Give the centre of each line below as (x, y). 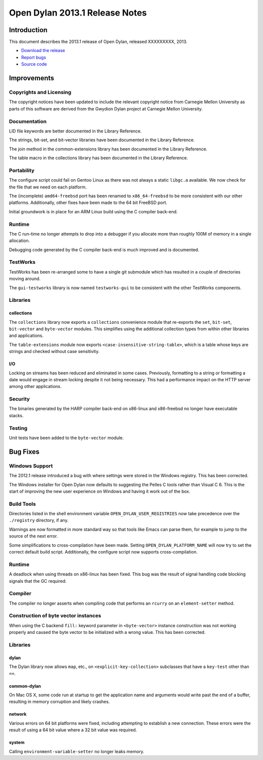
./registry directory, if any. (39, 520)
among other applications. (35, 387)
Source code (34, 64)
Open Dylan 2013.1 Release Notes (78, 13)
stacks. (16, 415)
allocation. (19, 241)
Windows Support (31, 466)
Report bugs (34, 57)
